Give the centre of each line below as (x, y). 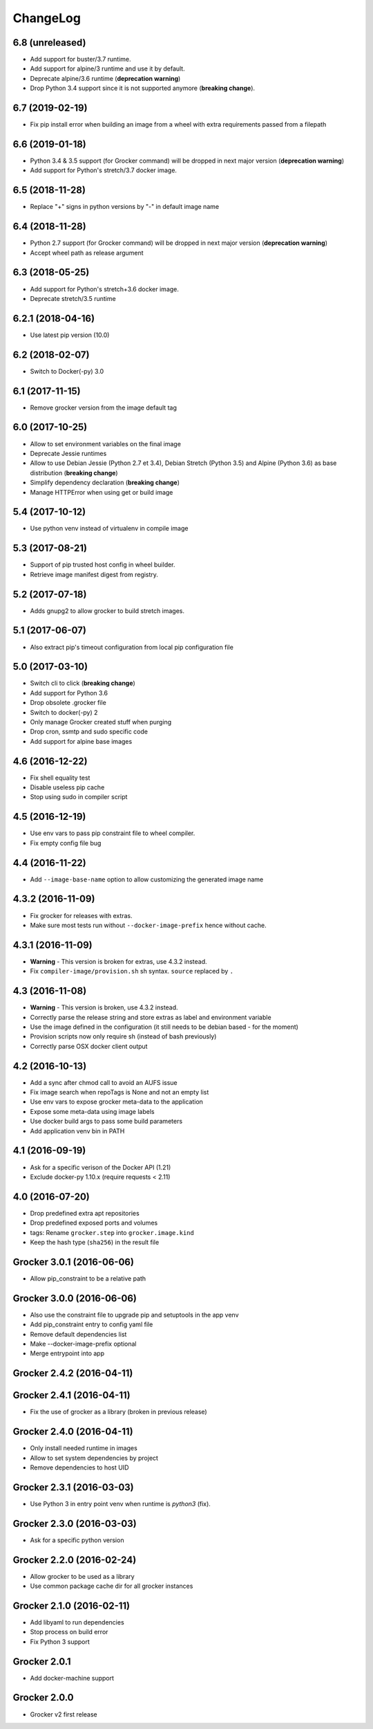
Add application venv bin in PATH (77, 1131)
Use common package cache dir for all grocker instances (112, 1586)
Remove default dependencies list (78, 1334)
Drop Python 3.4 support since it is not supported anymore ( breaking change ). (143, 88)
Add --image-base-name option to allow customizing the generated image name (147, 879)
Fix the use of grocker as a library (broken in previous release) (118, 1412)
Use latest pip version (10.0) (70, 335)
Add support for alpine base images (81, 741)
